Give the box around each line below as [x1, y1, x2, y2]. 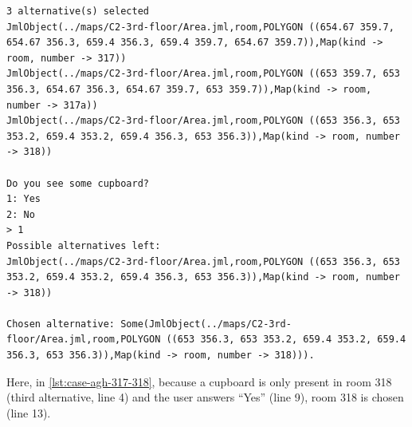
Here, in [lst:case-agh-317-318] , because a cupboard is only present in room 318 [6, 373, 392, 389]
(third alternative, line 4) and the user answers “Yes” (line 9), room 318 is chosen [6, 389, 404, 405]
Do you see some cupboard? [6, 177, 149, 189]
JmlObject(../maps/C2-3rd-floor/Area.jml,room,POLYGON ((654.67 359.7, [6, 21, 394, 33]
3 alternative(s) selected [6, 6, 149, 17]
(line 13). [6, 404, 51, 421]
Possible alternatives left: [6, 239, 161, 251]
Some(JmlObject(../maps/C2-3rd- [120, 318, 292, 330]
